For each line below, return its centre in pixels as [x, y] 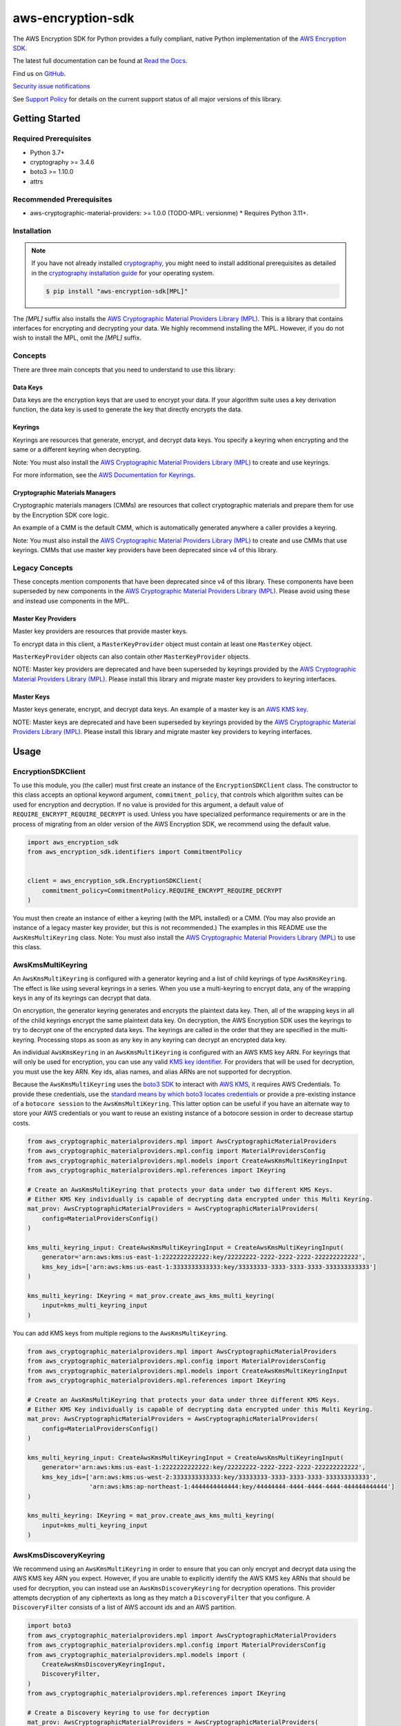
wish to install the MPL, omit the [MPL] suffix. [77, 338]
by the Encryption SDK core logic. [61, 515]
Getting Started [47, 118]
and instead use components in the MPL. [71, 601]
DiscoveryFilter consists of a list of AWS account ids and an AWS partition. [125, 1607]
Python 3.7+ [47, 153]
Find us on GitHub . [39, 73]
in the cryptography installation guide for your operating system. [123, 273]
